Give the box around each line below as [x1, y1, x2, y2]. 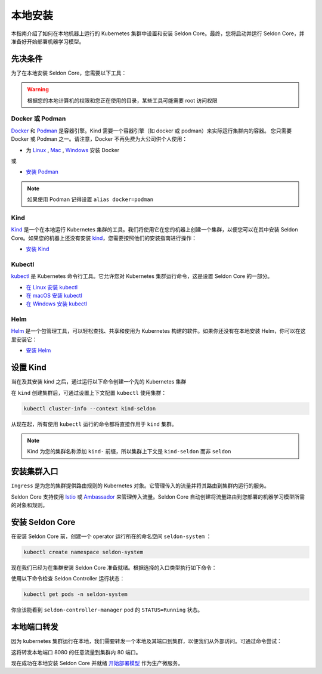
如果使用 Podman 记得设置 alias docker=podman [27, 196, 154, 203]
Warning [27, 86, 49, 93]
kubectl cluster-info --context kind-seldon [23, 405, 156, 412]
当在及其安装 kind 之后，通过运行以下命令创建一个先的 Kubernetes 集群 [11, 378, 187, 385]
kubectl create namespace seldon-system [23, 549, 143, 555]
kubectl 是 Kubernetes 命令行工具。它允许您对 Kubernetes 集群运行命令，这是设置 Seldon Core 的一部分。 [11, 273, 273, 280]
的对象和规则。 [11, 502, 48, 508]
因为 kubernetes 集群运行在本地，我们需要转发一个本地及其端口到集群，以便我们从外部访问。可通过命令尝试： [11, 638, 283, 645]
